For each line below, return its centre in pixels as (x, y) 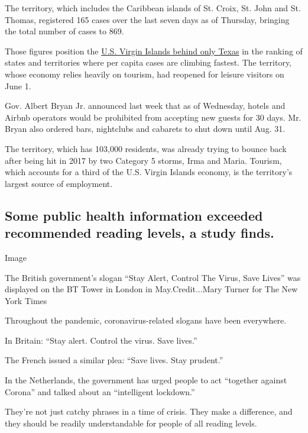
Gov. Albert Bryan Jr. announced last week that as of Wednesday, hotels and (145, 106)
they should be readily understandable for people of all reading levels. (131, 423)
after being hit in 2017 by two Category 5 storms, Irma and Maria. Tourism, (143, 160)
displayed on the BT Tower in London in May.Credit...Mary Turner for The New (151, 289)
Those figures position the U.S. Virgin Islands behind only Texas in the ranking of (154, 51)
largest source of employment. (59, 183)
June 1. (18, 85)
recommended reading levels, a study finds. (140, 233)
